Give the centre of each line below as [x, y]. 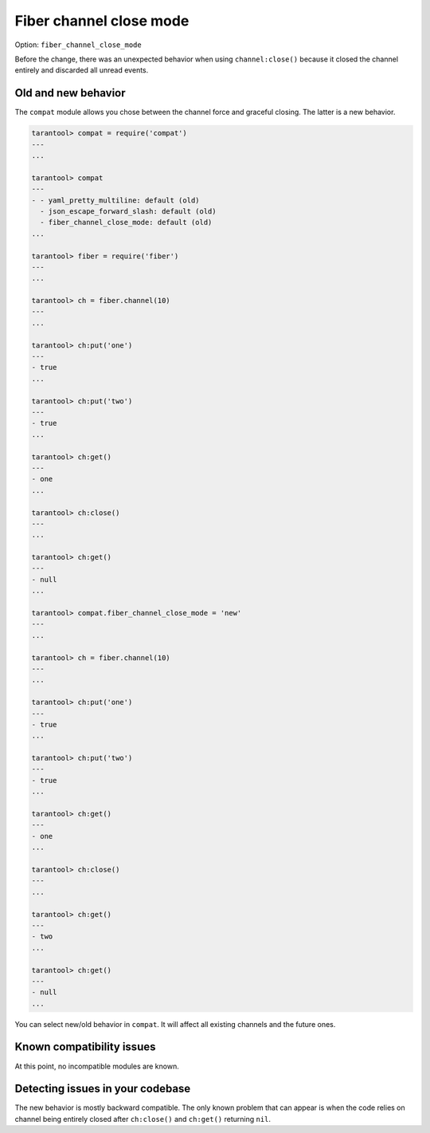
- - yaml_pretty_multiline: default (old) [115, 200]
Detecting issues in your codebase [103, 1089]
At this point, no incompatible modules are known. [97, 1066]
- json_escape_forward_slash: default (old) [128, 211]
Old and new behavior [70, 93]
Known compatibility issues [85, 1047]
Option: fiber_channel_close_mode [78, 45]
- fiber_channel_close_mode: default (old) [126, 222]
